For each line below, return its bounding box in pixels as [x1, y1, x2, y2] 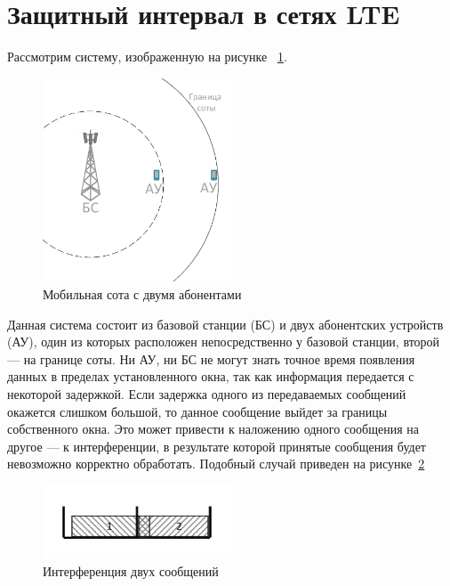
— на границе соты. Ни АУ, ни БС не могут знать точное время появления [7, 349, 415, 368]
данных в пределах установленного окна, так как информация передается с [7, 367, 414, 386]
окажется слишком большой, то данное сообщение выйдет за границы [7, 402, 388, 420]
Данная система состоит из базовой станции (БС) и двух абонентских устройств [7, 314, 444, 333]
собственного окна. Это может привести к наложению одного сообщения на [7, 419, 420, 438]
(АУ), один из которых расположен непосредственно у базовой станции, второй [7, 332, 440, 351]
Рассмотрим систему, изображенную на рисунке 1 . [7, 47, 287, 66]
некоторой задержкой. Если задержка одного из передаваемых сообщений [7, 384, 406, 403]
